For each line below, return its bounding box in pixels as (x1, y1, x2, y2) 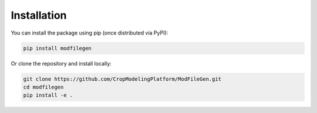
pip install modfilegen (23, 44, 92, 52)
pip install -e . (23, 92, 73, 99)
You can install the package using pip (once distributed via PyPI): (11, 29, 168, 36)
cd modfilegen (23, 84, 64, 90)
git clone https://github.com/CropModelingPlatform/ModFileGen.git (23, 76, 222, 82)
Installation (11, 9, 67, 22)
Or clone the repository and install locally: (11, 60, 112, 67)
